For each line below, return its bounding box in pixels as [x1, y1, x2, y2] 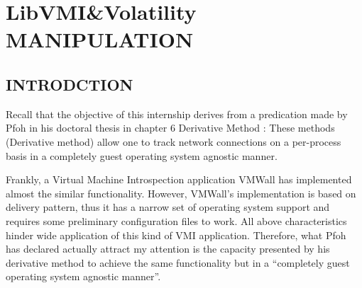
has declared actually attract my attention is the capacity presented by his [6, 241, 330, 256]
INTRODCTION [6, 73, 133, 95]
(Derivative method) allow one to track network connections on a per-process [6, 134, 341, 149]
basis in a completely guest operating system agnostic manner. [6, 148, 278, 163]
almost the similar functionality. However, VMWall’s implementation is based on [6, 185, 356, 200]
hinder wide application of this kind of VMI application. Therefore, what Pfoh [6, 227, 346, 242]
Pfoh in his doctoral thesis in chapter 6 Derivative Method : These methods [6, 120, 335, 135]
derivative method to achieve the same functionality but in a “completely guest [6, 255, 350, 270]
